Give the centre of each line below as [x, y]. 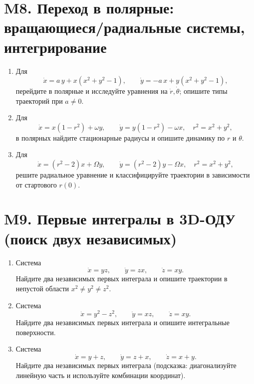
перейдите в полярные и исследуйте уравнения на [92, 91]
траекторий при [39, 100]
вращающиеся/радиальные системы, [125, 27]
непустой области [42, 288]
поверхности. [36, 332]
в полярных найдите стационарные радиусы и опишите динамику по [120, 137]
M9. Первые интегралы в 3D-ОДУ [120, 219]
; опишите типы [203, 91]
